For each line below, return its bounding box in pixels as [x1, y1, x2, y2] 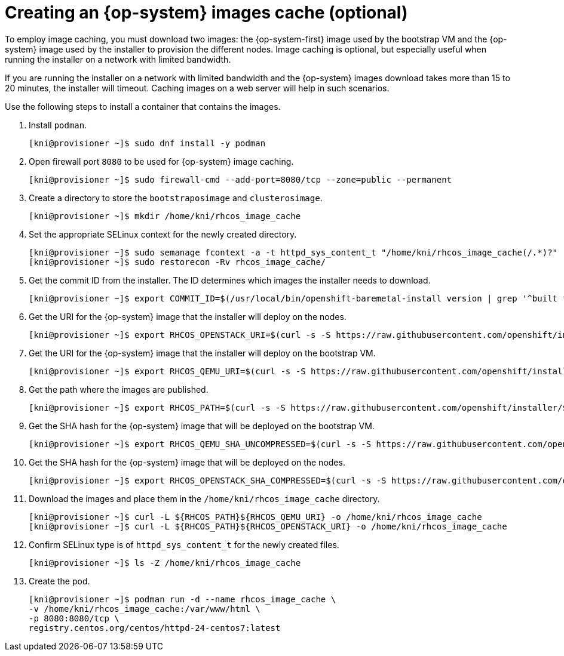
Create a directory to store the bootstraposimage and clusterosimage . [29, 192, 323, 203]
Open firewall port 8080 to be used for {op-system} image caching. [29, 156, 294, 167]
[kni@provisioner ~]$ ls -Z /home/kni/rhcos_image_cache [29, 558, 301, 568]
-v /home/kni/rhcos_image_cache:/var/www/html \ [29, 603, 260, 614]
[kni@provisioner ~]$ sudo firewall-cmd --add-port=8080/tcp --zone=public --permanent [29, 174, 452, 184]
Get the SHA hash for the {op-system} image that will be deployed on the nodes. [29, 457, 345, 467]
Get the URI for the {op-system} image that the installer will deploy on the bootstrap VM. [29, 347, 376, 358]
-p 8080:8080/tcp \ [29, 613, 119, 623]
